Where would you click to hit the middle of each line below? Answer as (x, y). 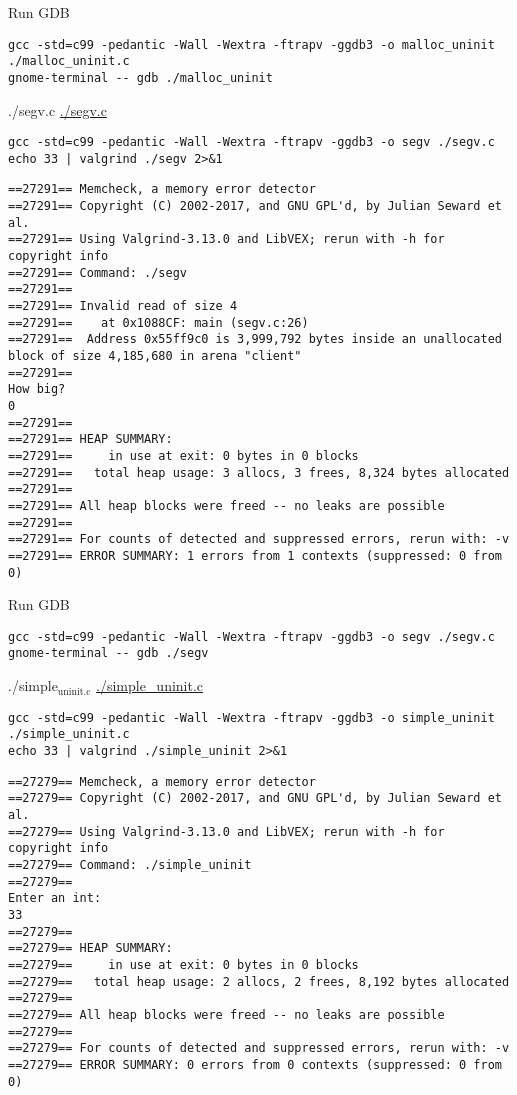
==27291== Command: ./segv (97, 272)
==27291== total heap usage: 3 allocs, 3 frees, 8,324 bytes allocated (259, 472)
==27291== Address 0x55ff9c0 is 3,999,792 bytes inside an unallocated (255, 339)
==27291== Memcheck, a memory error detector (162, 189)
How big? (37, 389)
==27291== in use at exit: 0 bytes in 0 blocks (183, 455)
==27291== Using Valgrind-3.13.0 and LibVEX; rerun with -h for (226, 239)
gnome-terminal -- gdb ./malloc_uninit (140, 77)
